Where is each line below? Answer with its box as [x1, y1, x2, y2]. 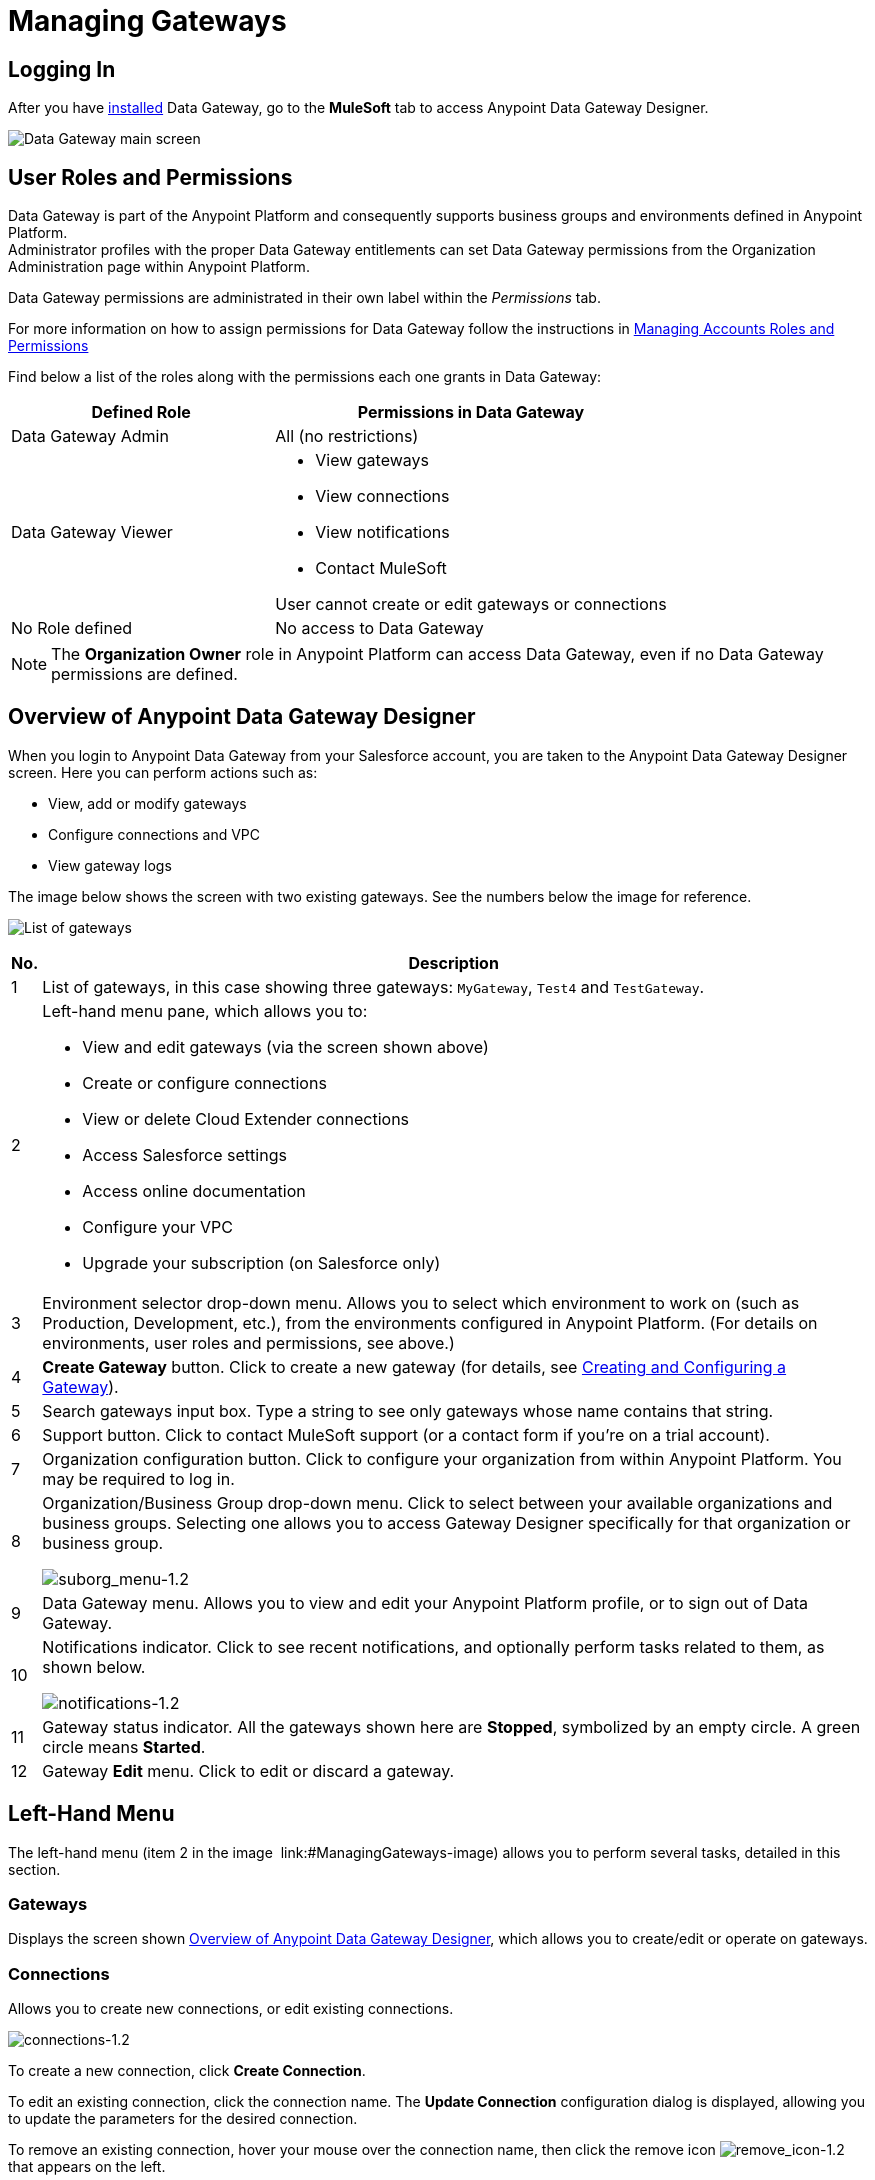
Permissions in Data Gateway [357, 402, 585, 423]
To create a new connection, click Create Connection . [8, 2062, 366, 2080]
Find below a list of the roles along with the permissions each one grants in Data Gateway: [8, 368, 602, 386]
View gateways [315, 450, 429, 471]
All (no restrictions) [275, 426, 419, 447]
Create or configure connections [82, 1072, 327, 1093]
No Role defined [11, 618, 133, 639]
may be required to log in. [42, 1468, 235, 1489]
